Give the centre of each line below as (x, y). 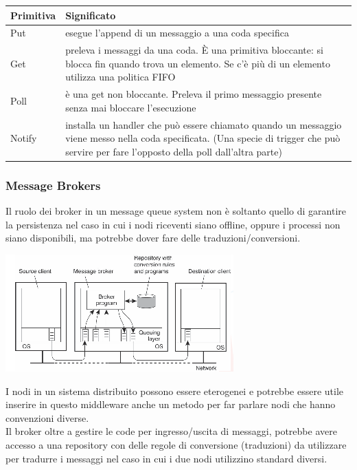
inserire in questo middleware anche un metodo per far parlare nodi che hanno (171, 404)
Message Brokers (53, 185)
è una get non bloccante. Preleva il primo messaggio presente (194, 94)
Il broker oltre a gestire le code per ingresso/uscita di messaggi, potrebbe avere (171, 431)
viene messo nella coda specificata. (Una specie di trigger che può (203, 138)
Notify (24, 138)
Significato (91, 15)
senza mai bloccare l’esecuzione (131, 107)
